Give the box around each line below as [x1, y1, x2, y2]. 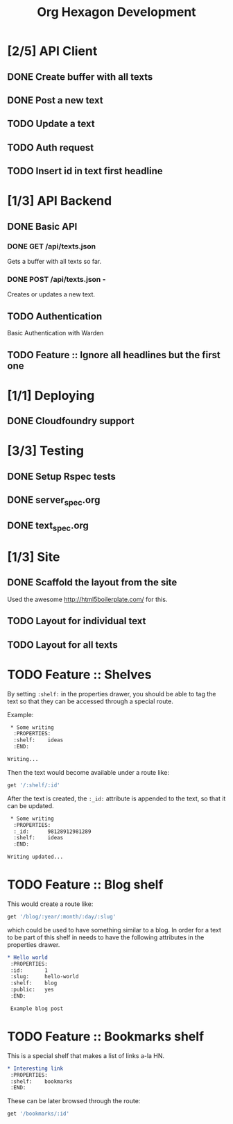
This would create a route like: [7, 900, 94, 908]
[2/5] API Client [7, 43, 98, 59]
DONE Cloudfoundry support [7, 415, 135, 427]
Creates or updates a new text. [7, 290, 96, 299]
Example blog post [10, 1005, 64, 1012]
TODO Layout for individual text [7, 615, 146, 627]
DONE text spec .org [7, 519, 89, 533]
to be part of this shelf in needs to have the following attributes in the [7, 933, 205, 941]
